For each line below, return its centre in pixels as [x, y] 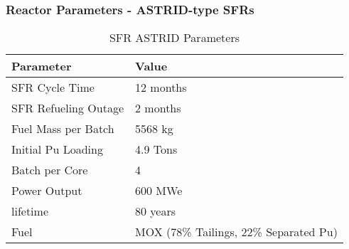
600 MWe [159, 191]
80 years [156, 211]
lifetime [30, 211]
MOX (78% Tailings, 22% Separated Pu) [236, 232]
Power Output [47, 191]
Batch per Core [50, 170]
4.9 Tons [156, 149]
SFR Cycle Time [53, 88]
